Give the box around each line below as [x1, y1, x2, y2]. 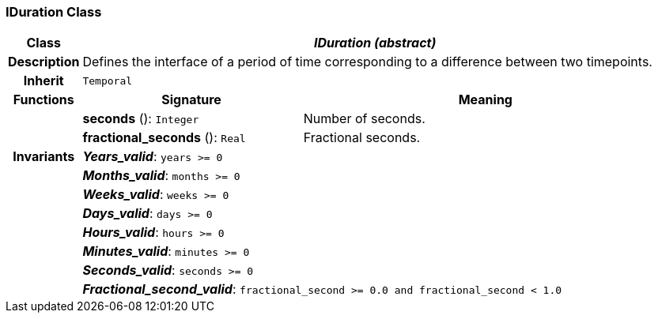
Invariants [13, 148, 75, 165]
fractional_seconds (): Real [82, 129, 246, 146]
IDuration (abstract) [313, 35, 437, 51]
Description [8, 54, 80, 70]
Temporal [82, 74, 133, 87]
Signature [161, 92, 221, 108]
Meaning [458, 92, 512, 108]
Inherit [23, 73, 64, 89]
